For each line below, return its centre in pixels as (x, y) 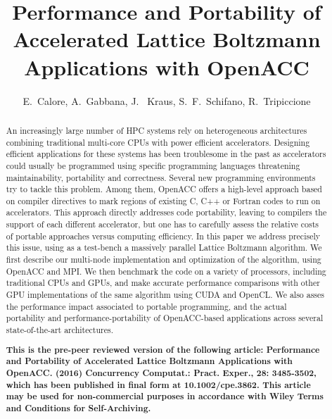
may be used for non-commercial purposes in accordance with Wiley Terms (165, 396)
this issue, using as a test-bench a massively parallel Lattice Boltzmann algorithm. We (164, 248)
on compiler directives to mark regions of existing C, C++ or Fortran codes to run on (163, 200)
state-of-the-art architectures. (59, 330)
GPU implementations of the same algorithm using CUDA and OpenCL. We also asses (165, 295)
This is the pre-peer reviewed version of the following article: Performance (163, 349)
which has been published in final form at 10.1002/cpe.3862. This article (158, 384)
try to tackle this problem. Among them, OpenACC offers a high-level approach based (164, 189)
